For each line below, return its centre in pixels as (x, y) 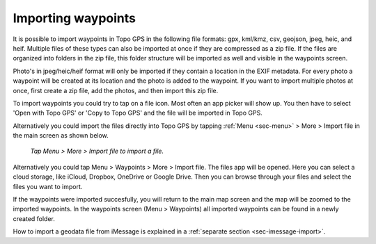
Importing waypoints (74, 18)
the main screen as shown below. (61, 136)
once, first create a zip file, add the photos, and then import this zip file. (116, 90)
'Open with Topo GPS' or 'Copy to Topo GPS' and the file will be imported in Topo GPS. (138, 113)
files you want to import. (48, 186)
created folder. (34, 218)
